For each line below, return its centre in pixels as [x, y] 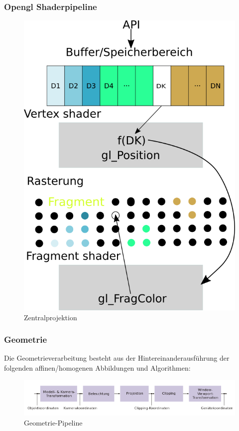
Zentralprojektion [51, 317]
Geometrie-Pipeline [53, 422]
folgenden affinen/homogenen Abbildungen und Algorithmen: [97, 368]
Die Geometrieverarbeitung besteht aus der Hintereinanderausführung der [117, 358]
